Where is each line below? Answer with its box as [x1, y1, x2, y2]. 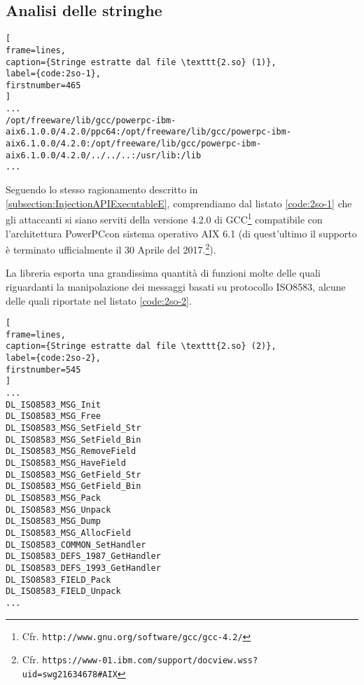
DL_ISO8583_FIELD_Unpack [6, 586, 121, 597]
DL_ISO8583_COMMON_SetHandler [6, 539, 146, 550]
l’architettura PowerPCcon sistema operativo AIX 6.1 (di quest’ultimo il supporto [6, 226, 357, 240]
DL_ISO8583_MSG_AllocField [6, 527, 131, 538]
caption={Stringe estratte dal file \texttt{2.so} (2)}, [6, 341, 276, 352]
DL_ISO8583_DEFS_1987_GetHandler [6, 551, 161, 562]
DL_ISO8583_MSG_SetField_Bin [6, 434, 141, 445]
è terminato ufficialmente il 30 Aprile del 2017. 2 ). [6, 240, 216, 256]
